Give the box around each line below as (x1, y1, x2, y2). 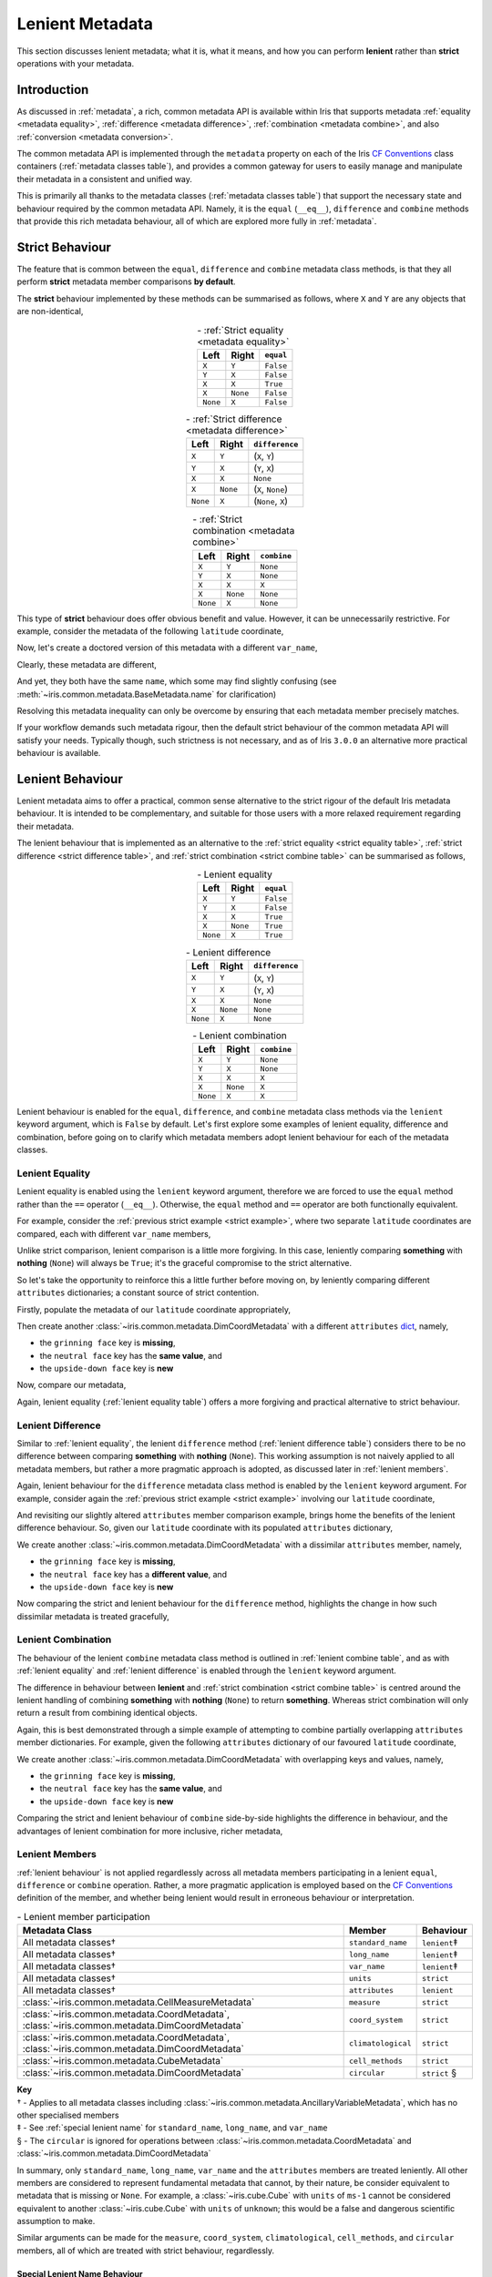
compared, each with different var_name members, (16, 1228, 211, 1239)
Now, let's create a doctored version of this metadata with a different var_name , (16, 642, 318, 653)
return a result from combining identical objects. (16, 1708, 198, 1719)
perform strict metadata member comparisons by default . (16, 276, 236, 287)
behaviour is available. (16, 748, 101, 759)
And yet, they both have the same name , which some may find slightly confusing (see (16, 676, 337, 687)
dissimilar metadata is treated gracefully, (16, 1610, 170, 1621)
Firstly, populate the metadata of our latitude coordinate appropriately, (16, 1303, 292, 1315)
